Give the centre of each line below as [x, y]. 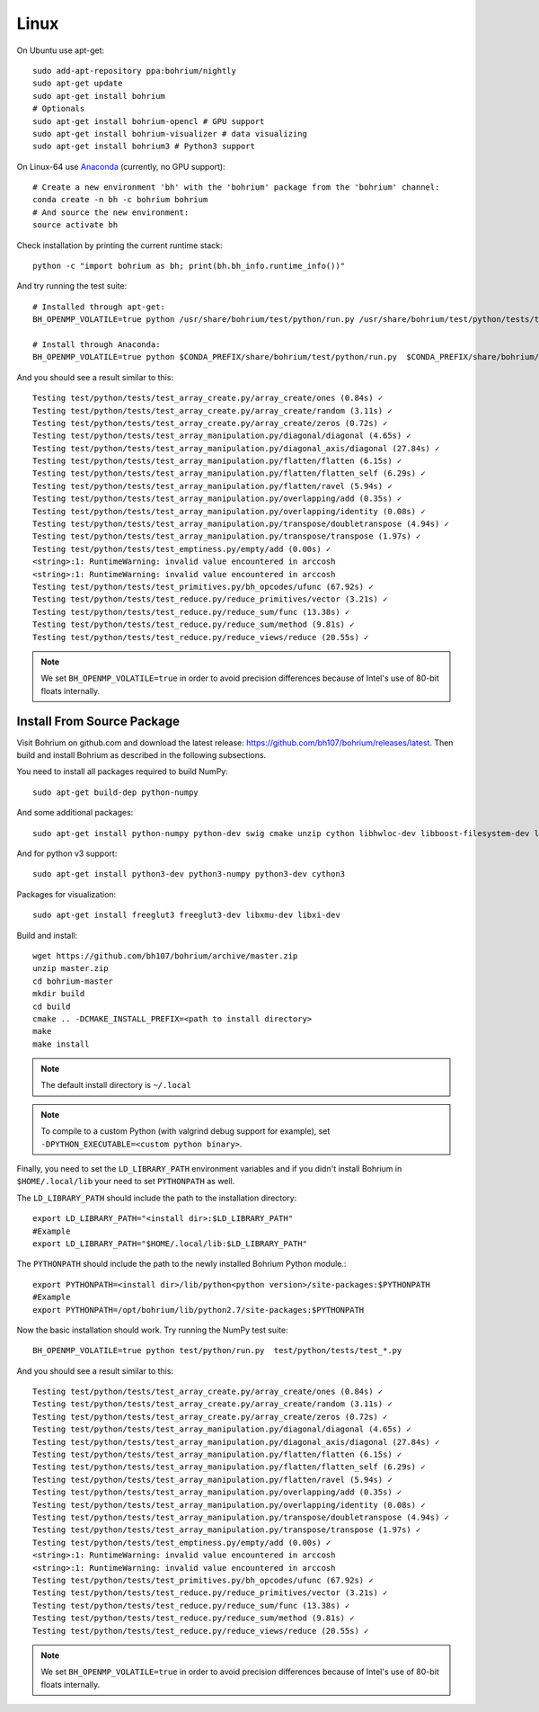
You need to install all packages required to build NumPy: [122, 771]
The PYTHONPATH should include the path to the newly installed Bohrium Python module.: [181, 1264]
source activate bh [75, 225]
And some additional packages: [75, 813]
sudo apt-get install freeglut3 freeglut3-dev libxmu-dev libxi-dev [186, 915]
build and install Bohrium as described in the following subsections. [141, 755]
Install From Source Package [98, 721]
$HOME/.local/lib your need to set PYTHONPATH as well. [126, 1181]
